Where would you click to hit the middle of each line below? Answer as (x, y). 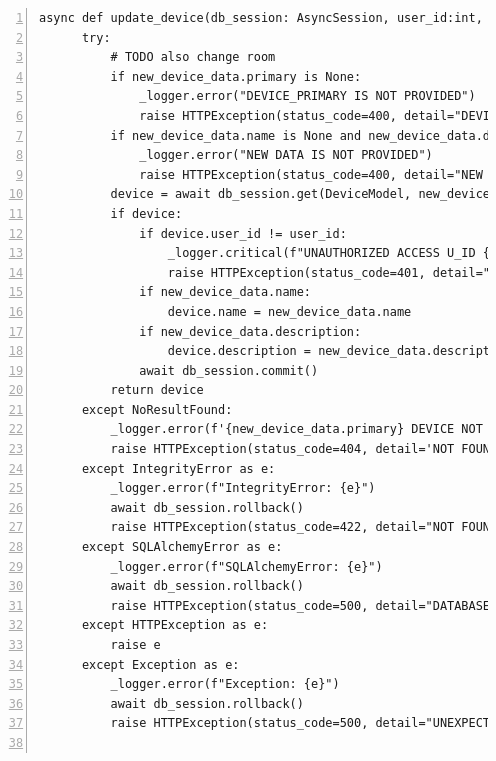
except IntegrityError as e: (178, 468)
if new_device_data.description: (250, 331)
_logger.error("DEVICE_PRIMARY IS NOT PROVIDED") (307, 96)
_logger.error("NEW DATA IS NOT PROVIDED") (286, 155)
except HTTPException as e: (175, 625)
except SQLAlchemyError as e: (182, 547)
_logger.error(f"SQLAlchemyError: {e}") (246, 566)
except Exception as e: (160, 664)
